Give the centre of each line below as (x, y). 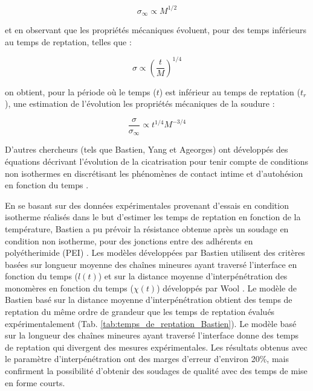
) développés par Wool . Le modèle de (227, 288)
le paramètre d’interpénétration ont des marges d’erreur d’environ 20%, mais (147, 359)
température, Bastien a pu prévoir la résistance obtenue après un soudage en (147, 228)
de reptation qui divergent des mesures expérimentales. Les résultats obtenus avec (156, 347)
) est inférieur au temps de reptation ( (230, 91)
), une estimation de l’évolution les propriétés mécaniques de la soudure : (140, 103)
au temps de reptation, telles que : (68, 41)
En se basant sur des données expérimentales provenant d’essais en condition (147, 205)
